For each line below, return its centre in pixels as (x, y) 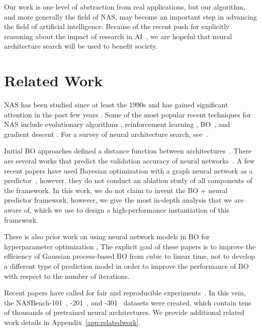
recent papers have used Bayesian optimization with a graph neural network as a (128, 170)
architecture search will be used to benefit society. (81, 46)
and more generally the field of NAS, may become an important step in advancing (130, 16)
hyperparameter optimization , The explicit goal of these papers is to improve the (130, 246)
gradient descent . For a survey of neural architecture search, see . (106, 134)
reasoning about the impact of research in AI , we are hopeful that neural (118, 36)
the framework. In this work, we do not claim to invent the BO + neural (116, 190)
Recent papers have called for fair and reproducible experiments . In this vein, (125, 293)
